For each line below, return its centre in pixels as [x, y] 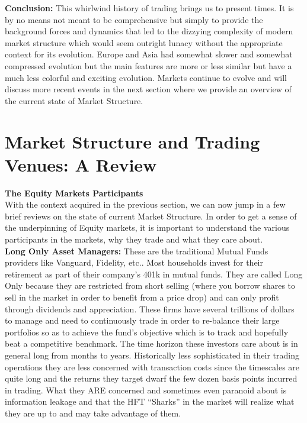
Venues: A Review [81, 164]
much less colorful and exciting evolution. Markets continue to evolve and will [146, 77]
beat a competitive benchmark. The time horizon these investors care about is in [151, 343]
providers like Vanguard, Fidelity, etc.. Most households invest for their [134, 262]
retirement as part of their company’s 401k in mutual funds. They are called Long [154, 274]
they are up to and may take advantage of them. [93, 413]
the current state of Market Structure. [74, 100]
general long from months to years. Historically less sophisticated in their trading [152, 355]
